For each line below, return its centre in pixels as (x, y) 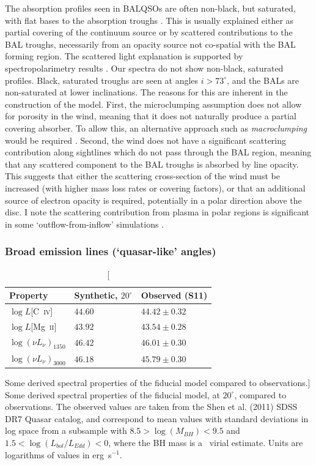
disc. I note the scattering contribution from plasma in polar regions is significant (157, 212)
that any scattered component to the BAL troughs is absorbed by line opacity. (152, 164)
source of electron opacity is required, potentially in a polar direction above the (153, 200)
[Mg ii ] (44, 326)
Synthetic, (96, 295)
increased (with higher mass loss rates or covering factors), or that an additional (155, 188)
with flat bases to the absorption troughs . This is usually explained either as (149, 20)
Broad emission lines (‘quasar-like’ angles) (111, 251)
